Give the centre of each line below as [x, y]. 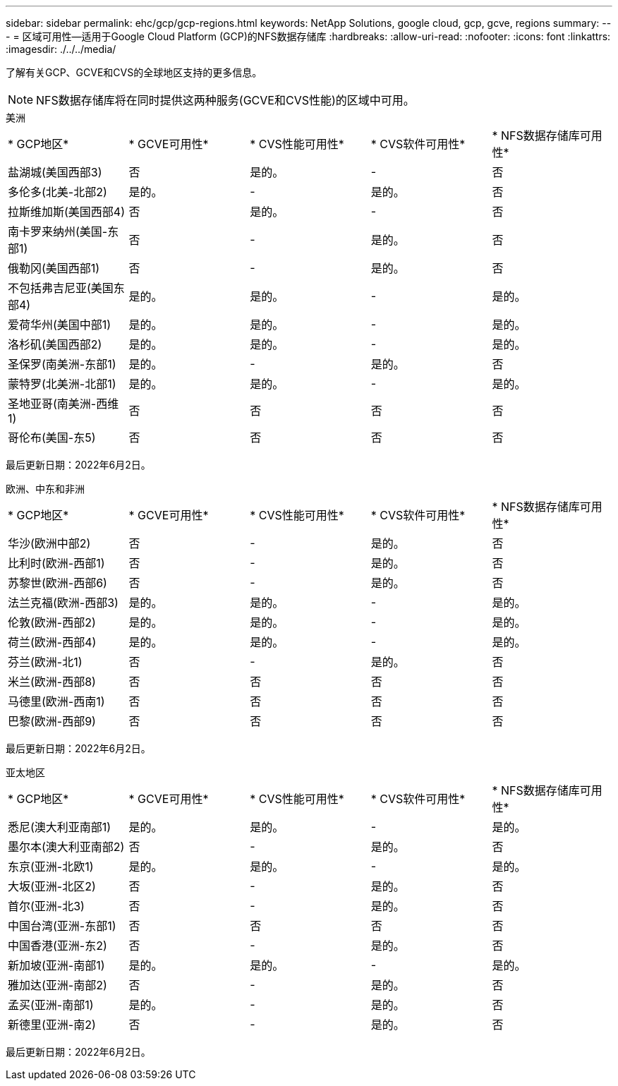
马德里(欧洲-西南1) [56, 701]
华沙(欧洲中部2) [49, 543]
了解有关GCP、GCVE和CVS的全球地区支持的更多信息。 [134, 72]
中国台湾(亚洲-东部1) [62, 926]
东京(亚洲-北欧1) [51, 867]
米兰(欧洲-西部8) [52, 682]
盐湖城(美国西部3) [55, 172]
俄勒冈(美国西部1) [54, 268]
